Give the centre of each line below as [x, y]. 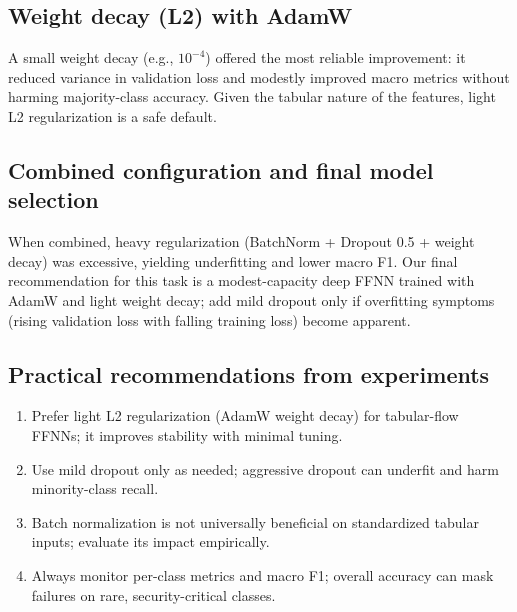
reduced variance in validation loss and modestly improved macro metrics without [259, 76]
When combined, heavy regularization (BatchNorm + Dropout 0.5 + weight [241, 241]
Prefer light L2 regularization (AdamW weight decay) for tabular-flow [245, 415]
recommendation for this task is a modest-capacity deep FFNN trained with [241, 280]
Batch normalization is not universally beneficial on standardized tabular [255, 521]
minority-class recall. [95, 488]
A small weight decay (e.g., [91, 57]
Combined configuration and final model [221, 169]
